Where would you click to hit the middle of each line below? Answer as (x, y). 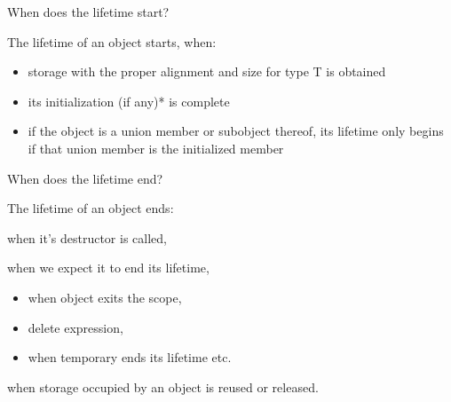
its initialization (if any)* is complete (129, 101)
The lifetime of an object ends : (91, 208)
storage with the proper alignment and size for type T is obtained (207, 71)
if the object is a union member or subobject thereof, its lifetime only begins (236, 131)
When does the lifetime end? (85, 178)
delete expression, (75, 327)
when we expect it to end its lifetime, (108, 268)
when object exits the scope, (105, 297)
